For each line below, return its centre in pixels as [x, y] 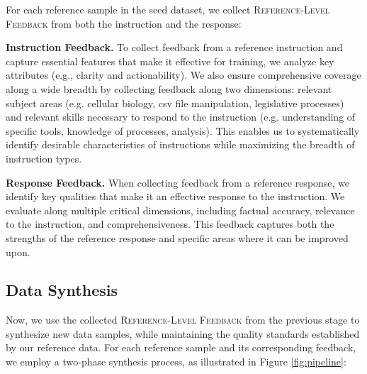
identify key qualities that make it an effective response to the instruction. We [175, 196]
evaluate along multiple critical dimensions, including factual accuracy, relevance [180, 210]
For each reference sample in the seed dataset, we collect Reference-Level [168, 9]
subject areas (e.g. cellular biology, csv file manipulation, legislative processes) [175, 103]
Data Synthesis [62, 290]
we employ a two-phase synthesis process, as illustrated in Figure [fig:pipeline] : [176, 362]
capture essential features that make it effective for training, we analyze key [170, 61]
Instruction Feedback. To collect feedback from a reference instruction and [174, 47]
